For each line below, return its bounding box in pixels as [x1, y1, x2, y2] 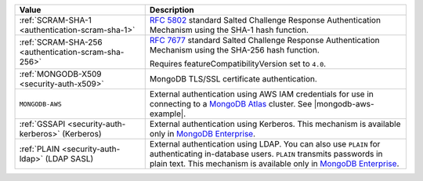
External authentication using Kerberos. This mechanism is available [149, 118, 401, 129]
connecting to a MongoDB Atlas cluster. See [149, 99, 313, 109]
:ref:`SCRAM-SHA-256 [19, 37, 103, 47]
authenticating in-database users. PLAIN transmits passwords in [149, 149, 383, 159]
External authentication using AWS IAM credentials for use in [149, 89, 374, 100]
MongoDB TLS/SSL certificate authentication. [149, 74, 317, 84]
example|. [149, 108, 186, 119]
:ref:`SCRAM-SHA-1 [19, 15, 92, 25]
